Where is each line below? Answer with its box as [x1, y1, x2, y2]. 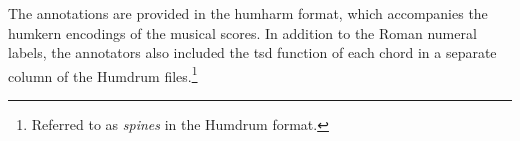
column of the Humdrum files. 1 [8, 62, 198, 86]
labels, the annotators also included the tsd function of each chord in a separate [8, 42, 497, 63]
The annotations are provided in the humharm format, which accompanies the [8, 3, 488, 23]
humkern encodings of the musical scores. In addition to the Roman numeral [8, 22, 477, 43]
